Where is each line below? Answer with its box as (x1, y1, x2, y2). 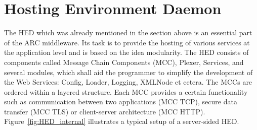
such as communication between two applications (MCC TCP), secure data (4, 96, 237, 107)
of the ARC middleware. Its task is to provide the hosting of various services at (4, 37, 250, 47)
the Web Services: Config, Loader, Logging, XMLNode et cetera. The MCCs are (4, 77, 252, 87)
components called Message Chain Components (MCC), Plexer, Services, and (4, 56, 244, 67)
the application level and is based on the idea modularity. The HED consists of (4, 47, 249, 57)
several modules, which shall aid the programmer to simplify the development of (4, 67, 253, 77)
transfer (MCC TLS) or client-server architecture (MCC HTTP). (4, 106, 205, 116)
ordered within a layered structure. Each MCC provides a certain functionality (4, 86, 248, 97)
